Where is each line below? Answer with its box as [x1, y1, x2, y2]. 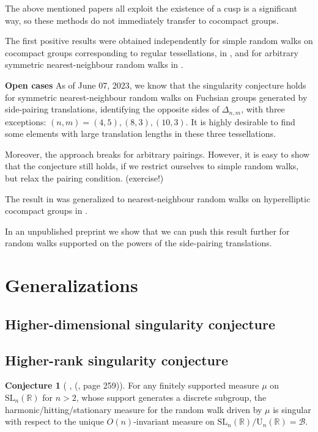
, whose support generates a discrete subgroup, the [76, 390, 267, 403]
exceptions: [5, 115, 46, 128]
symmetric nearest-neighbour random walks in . [5, 58, 183, 71]
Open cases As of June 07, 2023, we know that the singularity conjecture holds [5, 78, 306, 91]
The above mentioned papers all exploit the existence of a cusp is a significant [5, 2, 297, 14]
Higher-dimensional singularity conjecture [5, 314, 276, 333]
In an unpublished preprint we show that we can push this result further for [5, 224, 290, 237]
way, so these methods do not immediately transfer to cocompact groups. [5, 13, 279, 26]
